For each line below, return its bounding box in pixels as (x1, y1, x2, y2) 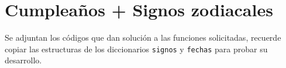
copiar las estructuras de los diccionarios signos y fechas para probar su (5, 42, 268, 55)
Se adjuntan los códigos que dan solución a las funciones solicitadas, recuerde (5, 31, 281, 44)
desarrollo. (5, 54, 42, 66)
